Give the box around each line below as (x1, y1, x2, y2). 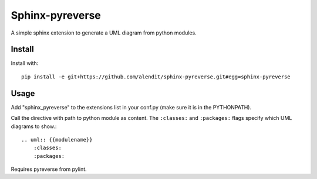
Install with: (11, 60, 39, 67)
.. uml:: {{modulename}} (21, 136, 93, 143)
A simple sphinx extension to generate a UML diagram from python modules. (11, 29, 197, 36)
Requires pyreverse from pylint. (11, 166, 87, 173)
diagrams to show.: (11, 123, 57, 130)
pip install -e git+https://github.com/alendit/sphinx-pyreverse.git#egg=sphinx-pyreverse (21, 73, 291, 80)
